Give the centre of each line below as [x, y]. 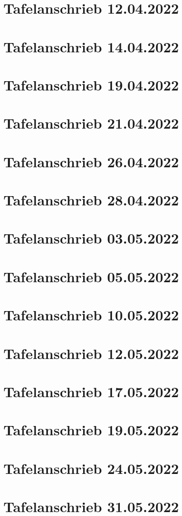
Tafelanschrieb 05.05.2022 [91, 276]
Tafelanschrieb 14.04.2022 [91, 46]
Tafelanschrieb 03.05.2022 [91, 238]
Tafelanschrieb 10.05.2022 [91, 315]
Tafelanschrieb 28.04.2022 [91, 200]
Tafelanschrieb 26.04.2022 [91, 161]
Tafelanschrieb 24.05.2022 [91, 468]
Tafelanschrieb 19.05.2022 [91, 430]
